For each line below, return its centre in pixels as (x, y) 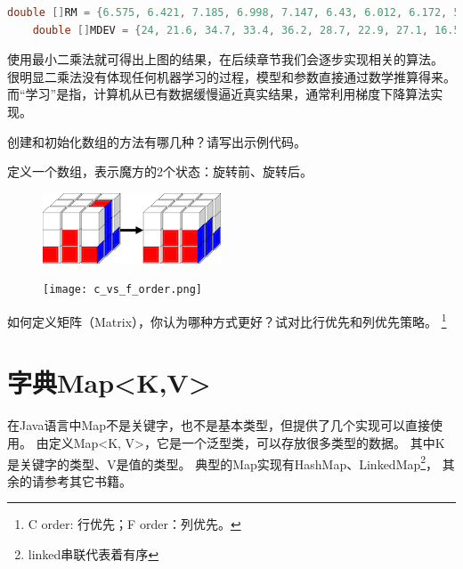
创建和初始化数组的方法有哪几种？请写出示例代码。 (157, 141)
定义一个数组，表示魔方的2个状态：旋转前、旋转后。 (160, 171)
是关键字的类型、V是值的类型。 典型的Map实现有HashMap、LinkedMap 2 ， (223, 462)
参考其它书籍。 (88, 480)
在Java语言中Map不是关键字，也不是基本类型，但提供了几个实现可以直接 (219, 425)
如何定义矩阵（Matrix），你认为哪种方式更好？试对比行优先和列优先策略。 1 (227, 320)
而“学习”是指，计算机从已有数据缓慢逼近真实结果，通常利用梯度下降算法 (219, 94)
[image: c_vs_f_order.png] (122, 290)
